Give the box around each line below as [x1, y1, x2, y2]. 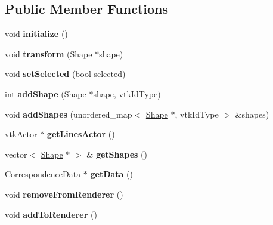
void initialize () [5, 27, 68, 40]
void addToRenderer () [5, 208, 97, 220]
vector [5, 147, 27, 160]
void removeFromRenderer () [5, 187, 123, 200]
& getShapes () [86, 147, 147, 160]
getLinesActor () [46, 128, 115, 140]
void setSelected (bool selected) [5, 67, 126, 80]
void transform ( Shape [5, 47, 92, 60]
